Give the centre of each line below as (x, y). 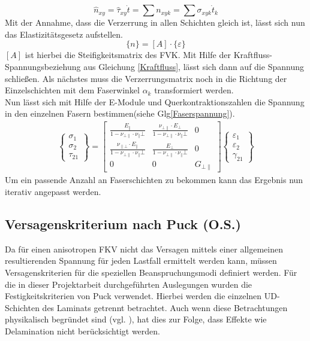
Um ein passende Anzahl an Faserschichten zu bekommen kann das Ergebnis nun (154, 180)
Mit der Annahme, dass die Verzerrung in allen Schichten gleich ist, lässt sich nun (155, 22)
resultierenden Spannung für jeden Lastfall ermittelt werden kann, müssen (141, 261)
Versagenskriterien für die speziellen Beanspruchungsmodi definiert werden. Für (151, 272)
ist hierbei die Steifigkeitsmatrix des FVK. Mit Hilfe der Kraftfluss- (149, 55)
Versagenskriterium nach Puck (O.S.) (123, 223)
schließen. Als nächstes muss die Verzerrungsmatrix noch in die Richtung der (146, 78)
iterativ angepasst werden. (53, 191)
